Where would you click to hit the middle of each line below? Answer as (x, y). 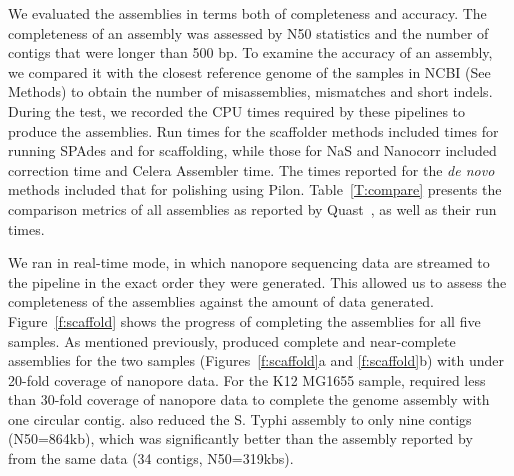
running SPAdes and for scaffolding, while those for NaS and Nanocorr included (252, 150)
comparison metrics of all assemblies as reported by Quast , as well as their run (252, 208)
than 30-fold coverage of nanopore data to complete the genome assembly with (249, 399)
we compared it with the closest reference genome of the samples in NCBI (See (249, 71)
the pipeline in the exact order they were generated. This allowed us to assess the (257, 281)
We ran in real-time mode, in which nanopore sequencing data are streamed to (249, 262)
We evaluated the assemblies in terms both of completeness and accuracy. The (247, 13)
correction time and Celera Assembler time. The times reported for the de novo (251, 169)
